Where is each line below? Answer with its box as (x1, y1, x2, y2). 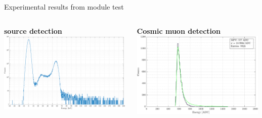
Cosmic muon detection (137, 25, 221, 36)
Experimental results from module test (4, 2, 124, 12)
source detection (4, 25, 62, 36)
